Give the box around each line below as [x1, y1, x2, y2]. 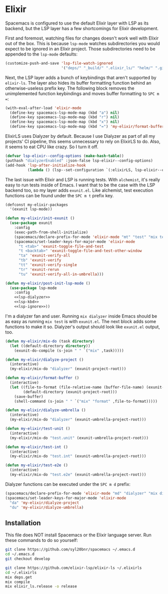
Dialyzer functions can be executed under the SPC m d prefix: [5, 481, 131, 487]
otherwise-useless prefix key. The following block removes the [5, 85, 134, 91]
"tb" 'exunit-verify [18, 258, 61, 263]
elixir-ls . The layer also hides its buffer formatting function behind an [5, 80, 151, 86]
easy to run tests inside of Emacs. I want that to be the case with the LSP [5, 182, 155, 188]
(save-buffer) [14, 394, 43, 399]
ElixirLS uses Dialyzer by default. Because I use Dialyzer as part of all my [5, 133, 155, 139]
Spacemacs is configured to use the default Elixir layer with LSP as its [5, 20, 149, 26]
